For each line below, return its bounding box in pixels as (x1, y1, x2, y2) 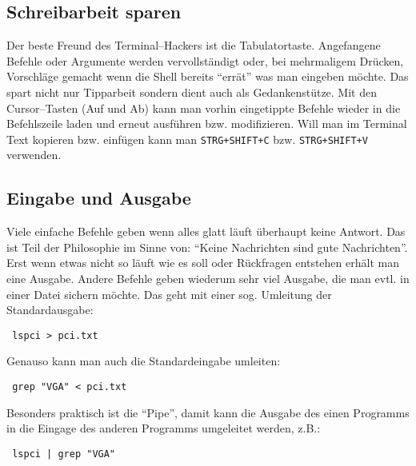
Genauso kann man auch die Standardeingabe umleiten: (6, 352, 281, 369)
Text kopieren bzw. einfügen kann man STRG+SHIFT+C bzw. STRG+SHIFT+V (6, 130, 368, 147)
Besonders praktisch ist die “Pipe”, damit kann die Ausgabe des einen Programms (6, 404, 410, 420)
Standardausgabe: (6, 301, 94, 318)
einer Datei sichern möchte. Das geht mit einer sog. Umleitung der (6, 285, 332, 302)
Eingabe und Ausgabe (6, 185, 191, 210)
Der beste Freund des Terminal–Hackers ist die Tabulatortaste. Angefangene (6, 37, 381, 54)
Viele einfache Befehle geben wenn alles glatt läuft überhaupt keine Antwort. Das (6, 223, 406, 240)
